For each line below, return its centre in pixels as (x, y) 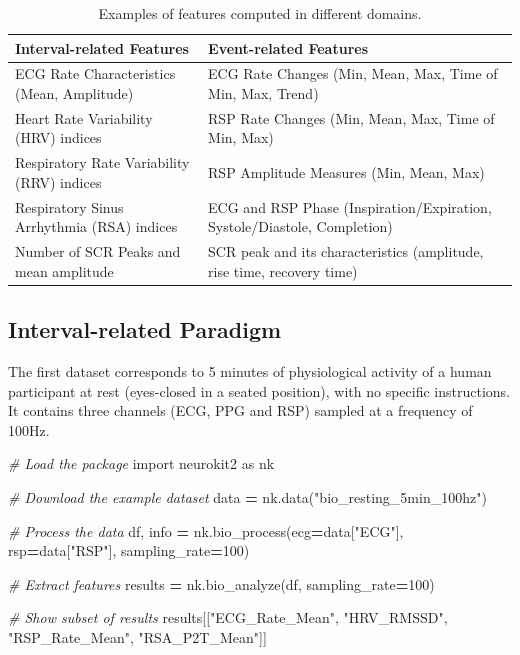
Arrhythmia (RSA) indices (96, 226)
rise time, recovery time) (283, 270)
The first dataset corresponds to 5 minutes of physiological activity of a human (250, 371)
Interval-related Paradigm (145, 329)
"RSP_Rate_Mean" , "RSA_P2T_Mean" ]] (137, 637)
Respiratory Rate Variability (102, 162)
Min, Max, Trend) (263, 93)
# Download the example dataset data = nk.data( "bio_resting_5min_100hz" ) (247, 497)
